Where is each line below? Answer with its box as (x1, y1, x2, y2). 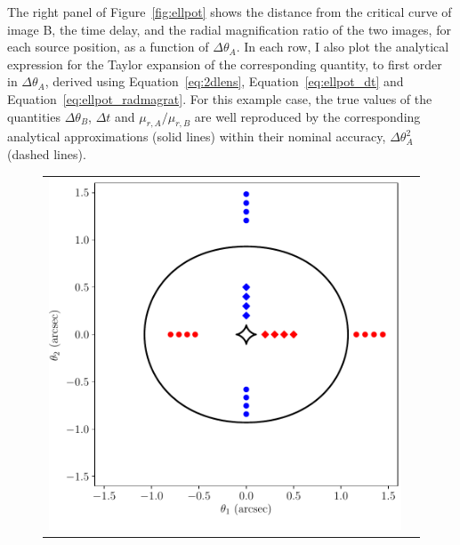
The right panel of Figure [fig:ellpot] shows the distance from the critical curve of (7, 3, 452, 20)
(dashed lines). (7, 144, 86, 163)
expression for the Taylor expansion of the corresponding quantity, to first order (7, 54, 442, 73)
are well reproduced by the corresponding (194, 107, 421, 125)
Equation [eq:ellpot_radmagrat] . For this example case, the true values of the (7, 89, 432, 108)
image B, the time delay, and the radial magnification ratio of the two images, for (7, 20, 451, 38)
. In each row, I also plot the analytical (236, 37, 449, 56)
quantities (7, 107, 61, 125)
